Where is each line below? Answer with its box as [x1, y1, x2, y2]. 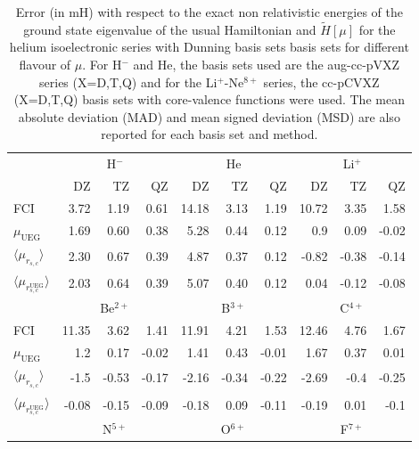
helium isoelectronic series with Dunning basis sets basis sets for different [9, 37, 409, 56]
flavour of [19, 55, 71, 73]
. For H [82, 55, 122, 73]
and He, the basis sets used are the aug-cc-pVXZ [133, 55, 400, 73]
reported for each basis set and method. [101, 125, 318, 143]
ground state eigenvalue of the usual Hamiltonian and [23, 20, 316, 38]
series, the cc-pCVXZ [263, 72, 380, 91]
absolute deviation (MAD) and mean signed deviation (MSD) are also [18, 107, 400, 126]
